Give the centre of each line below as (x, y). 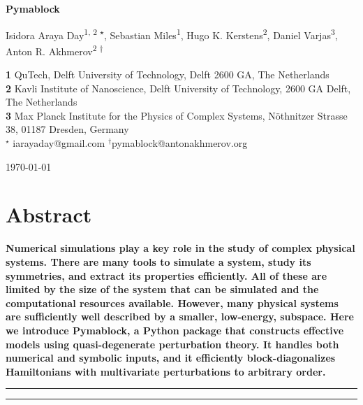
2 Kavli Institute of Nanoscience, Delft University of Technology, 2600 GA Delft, (178, 88)
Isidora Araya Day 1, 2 (52, 34)
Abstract (49, 214)
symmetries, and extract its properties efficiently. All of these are (166, 275)
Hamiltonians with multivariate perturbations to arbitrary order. (166, 371)
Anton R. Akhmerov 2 (51, 50)
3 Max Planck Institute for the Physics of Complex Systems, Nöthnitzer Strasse (177, 115)
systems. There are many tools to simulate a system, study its (158, 261)
